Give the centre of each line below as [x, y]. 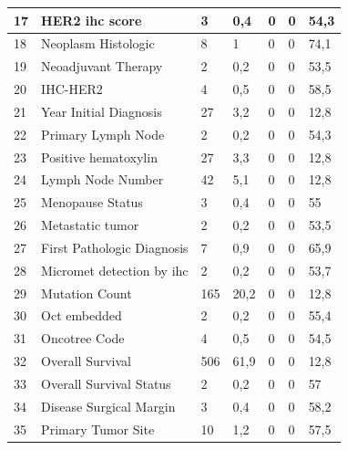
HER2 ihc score [92, 20]
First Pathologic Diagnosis [115, 247]
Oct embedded [82, 315]
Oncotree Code [83, 338]
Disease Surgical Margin [108, 406]
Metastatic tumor [90, 225]
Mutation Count [87, 293]
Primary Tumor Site [98, 429]
